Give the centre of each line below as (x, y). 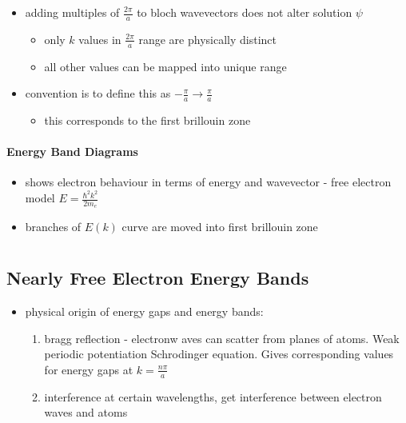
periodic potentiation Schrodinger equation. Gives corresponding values (219, 354)
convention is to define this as (98, 93)
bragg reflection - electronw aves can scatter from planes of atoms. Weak (222, 338)
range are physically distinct (207, 39)
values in (100, 39)
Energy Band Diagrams (72, 152)
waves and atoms (86, 412)
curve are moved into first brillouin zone (220, 227)
